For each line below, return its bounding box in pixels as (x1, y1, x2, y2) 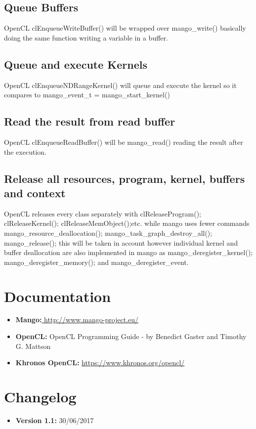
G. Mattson (15, 341, 51, 351)
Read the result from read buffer (4, 114, 175, 129)
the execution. (4, 146, 46, 157)
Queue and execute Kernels (4, 56, 147, 72)
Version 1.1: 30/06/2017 (15, 415, 94, 425)
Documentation (4, 286, 111, 306)
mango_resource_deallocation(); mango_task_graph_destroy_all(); (4, 227, 213, 238)
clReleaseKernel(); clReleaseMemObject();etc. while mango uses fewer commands (4, 218, 250, 228)
